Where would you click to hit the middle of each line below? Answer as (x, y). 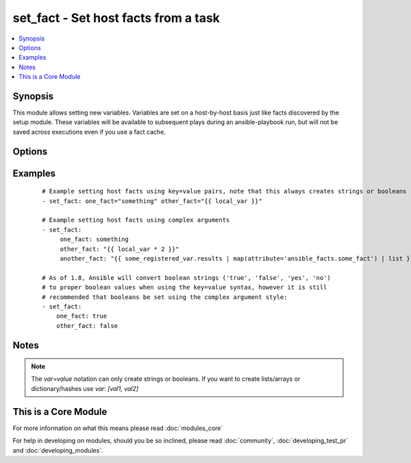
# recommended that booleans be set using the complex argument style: (165, 297)
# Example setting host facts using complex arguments (136, 220)
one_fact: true (82, 316)
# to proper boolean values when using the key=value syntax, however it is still (185, 287)
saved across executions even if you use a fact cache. (89, 132)
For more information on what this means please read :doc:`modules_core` (118, 428)
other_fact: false (87, 325)
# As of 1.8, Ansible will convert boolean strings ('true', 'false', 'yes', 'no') (187, 277)
